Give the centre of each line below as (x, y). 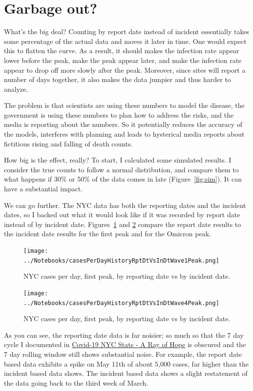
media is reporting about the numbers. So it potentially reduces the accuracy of (123, 124)
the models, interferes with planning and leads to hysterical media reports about (124, 134)
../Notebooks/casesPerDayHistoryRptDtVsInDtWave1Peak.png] (121, 260)
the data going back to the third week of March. (76, 382)
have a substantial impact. (43, 189)
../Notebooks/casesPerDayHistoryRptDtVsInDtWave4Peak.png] (121, 303)
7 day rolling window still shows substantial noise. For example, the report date (123, 354)
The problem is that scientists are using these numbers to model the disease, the (124, 105)
